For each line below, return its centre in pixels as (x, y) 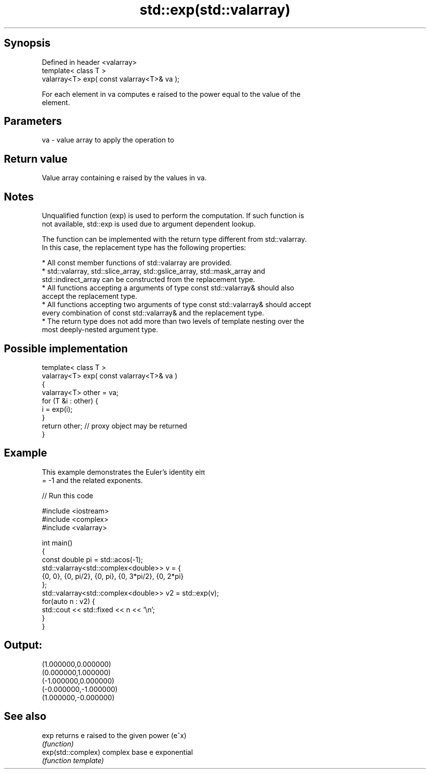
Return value (36, 159)
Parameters (33, 121)
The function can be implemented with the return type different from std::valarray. (174, 239)
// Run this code (67, 495)
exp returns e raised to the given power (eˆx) (114, 735)
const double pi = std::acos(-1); (93, 559)
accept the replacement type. (90, 296)
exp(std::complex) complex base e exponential (117, 752)
